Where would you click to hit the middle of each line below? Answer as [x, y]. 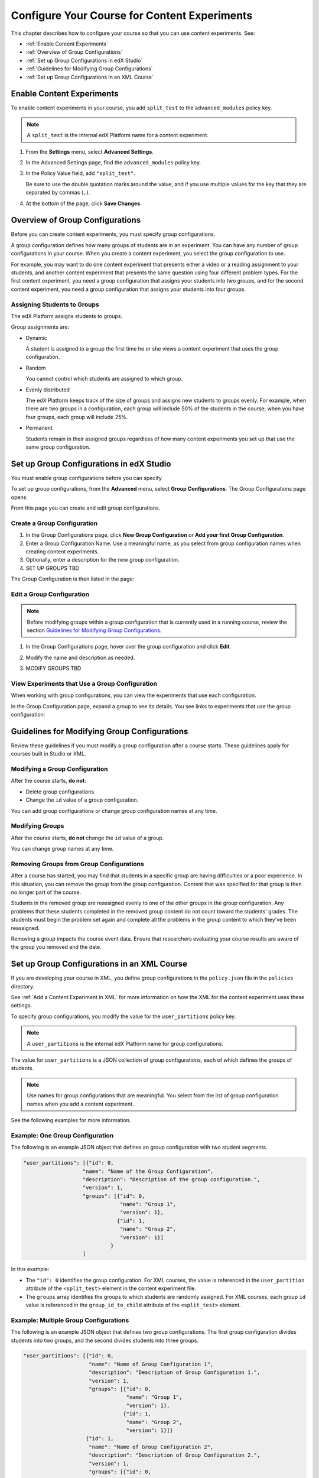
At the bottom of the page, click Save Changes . [84, 203]
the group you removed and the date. [56, 947]
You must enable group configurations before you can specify [86, 478]
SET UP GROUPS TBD [53, 568]
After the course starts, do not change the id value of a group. [87, 838]
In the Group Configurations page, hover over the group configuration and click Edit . [128, 647]
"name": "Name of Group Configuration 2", [151, 1447]
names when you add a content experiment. [80, 1104]
